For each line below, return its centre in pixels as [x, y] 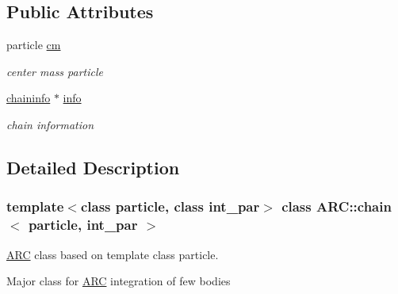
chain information [50, 124]
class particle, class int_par [170, 206]
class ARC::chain [337, 206]
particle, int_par [83, 225]
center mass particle [55, 71]
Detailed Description [93, 167]
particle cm [34, 45]
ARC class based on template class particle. [113, 254]
